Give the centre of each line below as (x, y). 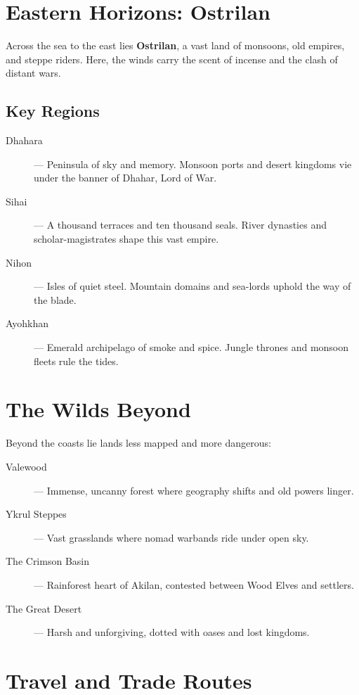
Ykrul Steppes (36, 514)
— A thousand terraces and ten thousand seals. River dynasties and (180, 225)
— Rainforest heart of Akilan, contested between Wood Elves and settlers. (194, 584)
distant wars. (33, 73)
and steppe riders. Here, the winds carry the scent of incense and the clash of (172, 59)
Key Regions (53, 111)
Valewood (26, 466)
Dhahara (24, 140)
